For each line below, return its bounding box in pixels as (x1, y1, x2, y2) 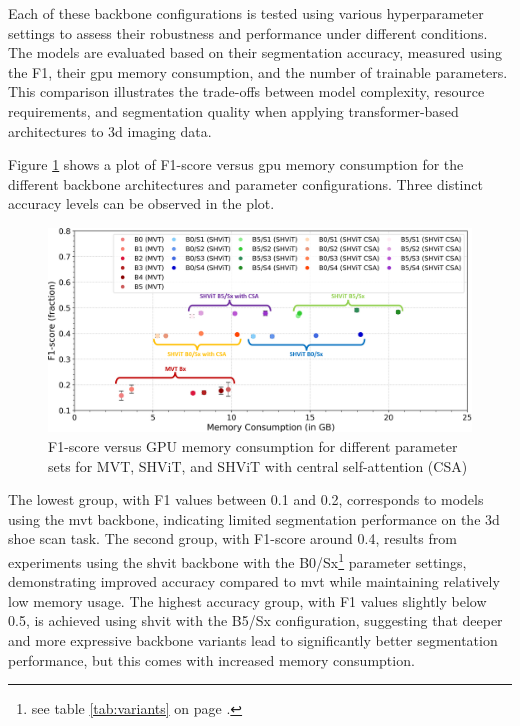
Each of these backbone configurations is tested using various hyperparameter (8, 3, 484, 23)
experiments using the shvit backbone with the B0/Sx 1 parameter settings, (8, 549, 467, 572)
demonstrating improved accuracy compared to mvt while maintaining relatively (8, 571, 500, 592)
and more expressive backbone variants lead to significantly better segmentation (8, 630, 498, 651)
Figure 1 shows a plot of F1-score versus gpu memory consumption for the (8, 154, 464, 175)
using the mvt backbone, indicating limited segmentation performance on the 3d (8, 508, 500, 529)
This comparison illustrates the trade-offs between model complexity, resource (8, 81, 485, 102)
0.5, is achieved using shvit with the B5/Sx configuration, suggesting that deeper (8, 610, 503, 631)
